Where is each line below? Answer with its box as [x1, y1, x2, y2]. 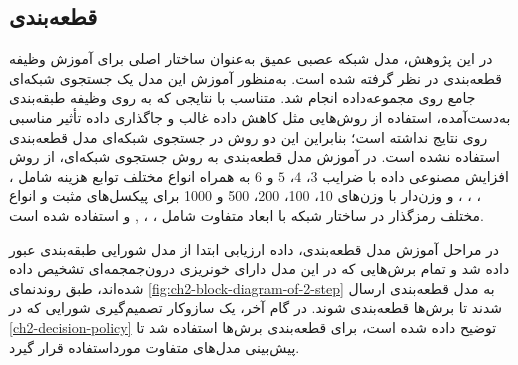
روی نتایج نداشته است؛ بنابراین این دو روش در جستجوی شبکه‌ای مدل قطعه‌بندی [9, 126, 488, 147]
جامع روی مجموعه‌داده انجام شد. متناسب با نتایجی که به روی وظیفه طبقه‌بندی [9, 87, 476, 108]
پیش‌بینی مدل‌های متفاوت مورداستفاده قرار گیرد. [9, 336, 300, 357]
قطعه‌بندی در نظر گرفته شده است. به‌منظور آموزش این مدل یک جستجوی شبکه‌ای [9, 67, 502, 88]
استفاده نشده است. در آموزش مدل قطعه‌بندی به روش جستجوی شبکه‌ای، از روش [9, 146, 500, 167]
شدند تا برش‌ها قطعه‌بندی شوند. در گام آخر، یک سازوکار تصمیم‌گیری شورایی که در [9, 297, 503, 318]
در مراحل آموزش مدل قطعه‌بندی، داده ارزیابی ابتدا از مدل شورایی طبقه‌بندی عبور [9, 238, 500, 259]
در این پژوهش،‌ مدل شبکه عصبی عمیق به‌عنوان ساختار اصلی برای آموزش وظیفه [9, 48, 493, 69]
